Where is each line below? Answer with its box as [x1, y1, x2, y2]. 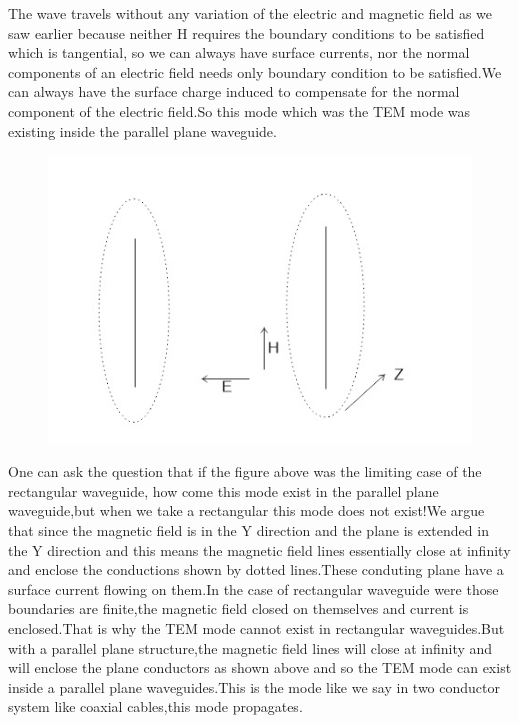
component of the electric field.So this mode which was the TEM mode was [8, 100, 471, 121]
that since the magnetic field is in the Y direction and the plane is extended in [8, 520, 489, 541]
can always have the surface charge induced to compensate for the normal [8, 81, 460, 102]
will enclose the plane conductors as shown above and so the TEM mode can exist [8, 657, 512, 678]
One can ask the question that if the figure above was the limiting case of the [8, 461, 482, 482]
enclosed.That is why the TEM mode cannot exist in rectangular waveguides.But [8, 618, 505, 638]
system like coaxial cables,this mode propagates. [8, 696, 303, 717]
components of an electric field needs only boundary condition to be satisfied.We [8, 61, 502, 82]
